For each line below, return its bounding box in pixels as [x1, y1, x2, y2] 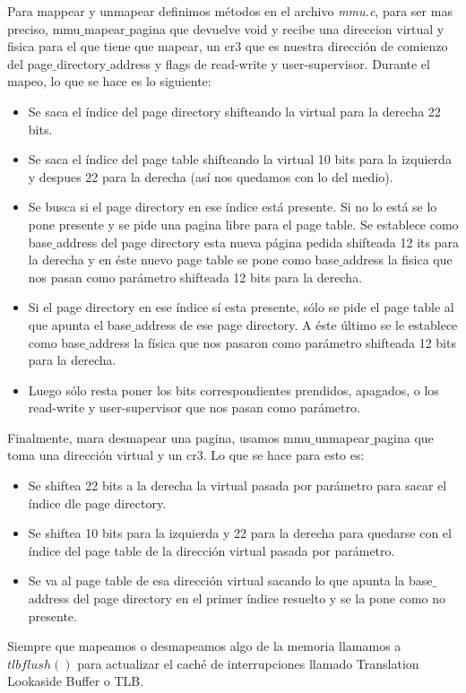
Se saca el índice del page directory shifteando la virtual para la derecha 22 [28, 101, 441, 120]
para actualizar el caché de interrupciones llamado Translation [77, 654, 419, 672]
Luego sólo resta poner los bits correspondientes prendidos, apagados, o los [28, 380, 439, 399]
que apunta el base [28, 315, 132, 334]
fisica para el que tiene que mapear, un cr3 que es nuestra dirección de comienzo [7, 37, 448, 56]
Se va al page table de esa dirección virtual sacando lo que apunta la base [28, 571, 433, 590]
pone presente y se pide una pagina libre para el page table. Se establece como [28, 214, 459, 233]
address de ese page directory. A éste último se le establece [134, 315, 458, 334]
